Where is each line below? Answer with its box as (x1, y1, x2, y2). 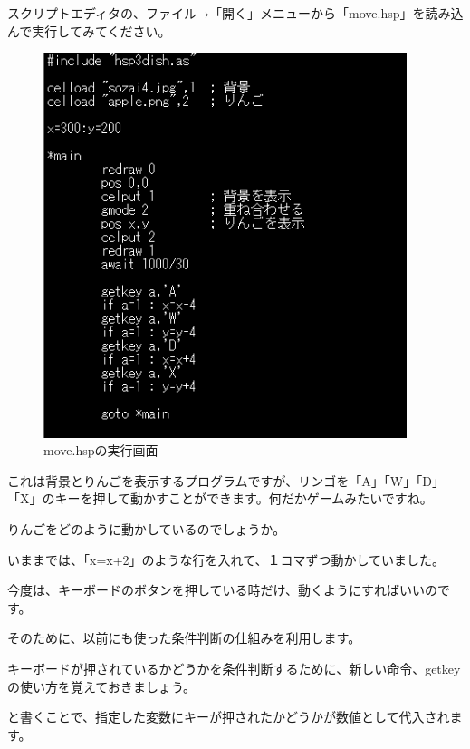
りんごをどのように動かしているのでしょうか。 (7, 519, 286, 538)
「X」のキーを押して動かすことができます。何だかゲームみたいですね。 (7, 489, 433, 508)
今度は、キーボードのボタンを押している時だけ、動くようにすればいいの (7, 580, 438, 599)
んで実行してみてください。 (7, 21, 171, 40)
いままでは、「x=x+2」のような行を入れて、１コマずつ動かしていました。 (7, 550, 446, 569)
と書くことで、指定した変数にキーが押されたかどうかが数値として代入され (7, 707, 450, 726)
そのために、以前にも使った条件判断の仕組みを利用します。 (7, 628, 361, 647)
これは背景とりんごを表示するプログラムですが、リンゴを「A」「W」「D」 (7, 471, 445, 490)
